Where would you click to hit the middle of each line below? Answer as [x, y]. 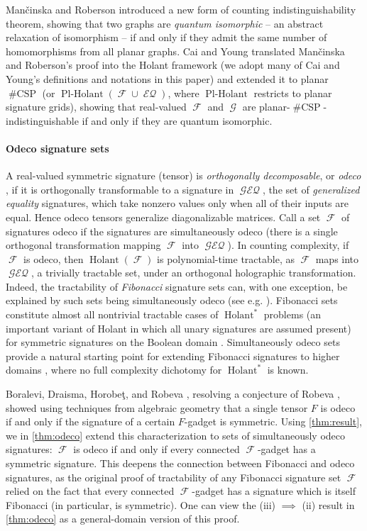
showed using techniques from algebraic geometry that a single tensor [157, 407]
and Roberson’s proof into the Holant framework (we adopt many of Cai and [173, 65]
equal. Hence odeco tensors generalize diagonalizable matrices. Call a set [163, 217]
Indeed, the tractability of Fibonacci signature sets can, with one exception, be [177, 286]
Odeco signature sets [57, 148]
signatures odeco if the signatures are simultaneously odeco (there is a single [172, 231]
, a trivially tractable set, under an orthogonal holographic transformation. [193, 273]
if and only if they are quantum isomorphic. [177, 120]
